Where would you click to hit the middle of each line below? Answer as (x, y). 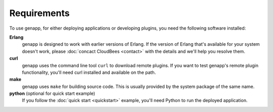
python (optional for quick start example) (52, 93)
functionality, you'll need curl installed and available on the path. (89, 72)
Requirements (40, 13)
